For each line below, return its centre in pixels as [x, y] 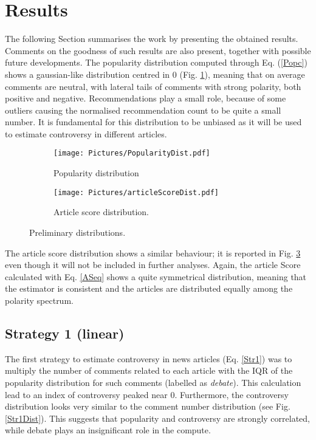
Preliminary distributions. [77, 232]
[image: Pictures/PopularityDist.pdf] [132, 153]
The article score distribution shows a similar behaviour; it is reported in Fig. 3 [153, 253]
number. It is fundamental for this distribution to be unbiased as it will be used [153, 122]
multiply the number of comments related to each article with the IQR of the [149, 370]
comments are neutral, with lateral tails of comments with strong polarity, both [153, 86]
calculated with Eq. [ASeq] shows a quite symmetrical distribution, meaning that [156, 276]
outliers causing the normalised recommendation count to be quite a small [143, 110]
